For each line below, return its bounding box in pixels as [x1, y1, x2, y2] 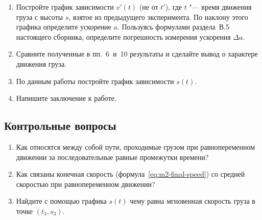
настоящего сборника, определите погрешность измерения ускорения [16, 31, 231, 42]
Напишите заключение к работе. [16, 93, 116, 103]
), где [165, 2, 182, 12]
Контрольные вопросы [4, 118, 116, 133]
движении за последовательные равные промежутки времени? [16, 151, 209, 162]
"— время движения [189, 2, 252, 12]
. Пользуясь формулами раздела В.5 [117, 21, 229, 32]
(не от [139, 2, 158, 12]
